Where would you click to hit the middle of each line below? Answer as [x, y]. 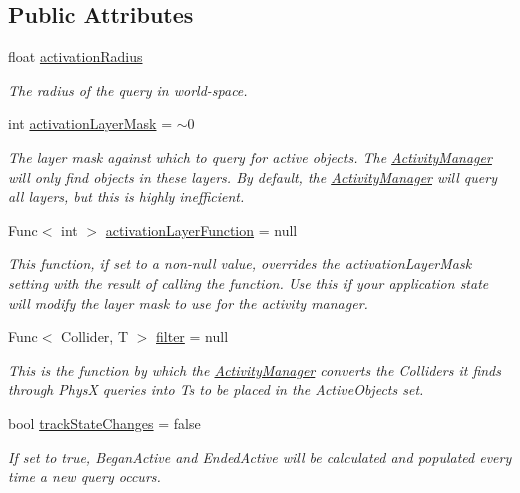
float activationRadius [75, 56]
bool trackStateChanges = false [104, 422]
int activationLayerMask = [90, 123]
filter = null [192, 336]
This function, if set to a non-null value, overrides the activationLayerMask [240, 263]
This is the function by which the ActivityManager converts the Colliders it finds [255, 369]
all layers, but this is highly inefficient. [126, 196]
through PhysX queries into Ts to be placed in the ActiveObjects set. [216, 389]
